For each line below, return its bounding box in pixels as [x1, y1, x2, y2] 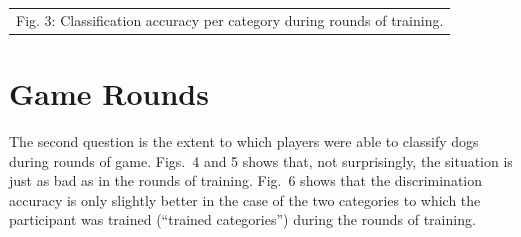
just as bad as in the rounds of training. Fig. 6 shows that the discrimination [9, 170, 483, 191]
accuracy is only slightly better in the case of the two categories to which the [9, 189, 481, 210]
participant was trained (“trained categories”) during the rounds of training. [9, 209, 476, 230]
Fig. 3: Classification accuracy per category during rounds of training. [16, 9, 444, 30]
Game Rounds [9, 73, 209, 114]
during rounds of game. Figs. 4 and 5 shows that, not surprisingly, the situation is [9, 150, 513, 171]
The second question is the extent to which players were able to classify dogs [9, 130, 479, 151]
